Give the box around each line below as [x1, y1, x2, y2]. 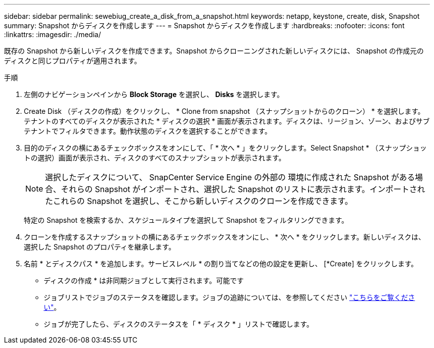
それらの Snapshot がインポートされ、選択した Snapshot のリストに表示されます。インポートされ [61, 184, 426, 194]
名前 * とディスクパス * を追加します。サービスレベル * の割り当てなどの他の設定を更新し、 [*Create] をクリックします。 [24, 259, 418, 268]
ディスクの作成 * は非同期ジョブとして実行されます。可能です [44, 276, 244, 285]
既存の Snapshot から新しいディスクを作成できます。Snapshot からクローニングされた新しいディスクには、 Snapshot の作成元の [4, 47, 424, 55]
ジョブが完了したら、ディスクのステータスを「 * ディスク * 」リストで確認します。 [44, 320, 314, 328]
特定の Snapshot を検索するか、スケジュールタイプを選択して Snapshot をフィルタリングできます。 [24, 216, 349, 224]
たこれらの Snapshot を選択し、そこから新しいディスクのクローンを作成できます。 [45, 196, 353, 206]
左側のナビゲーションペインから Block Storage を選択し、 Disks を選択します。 [24, 90, 284, 99]
